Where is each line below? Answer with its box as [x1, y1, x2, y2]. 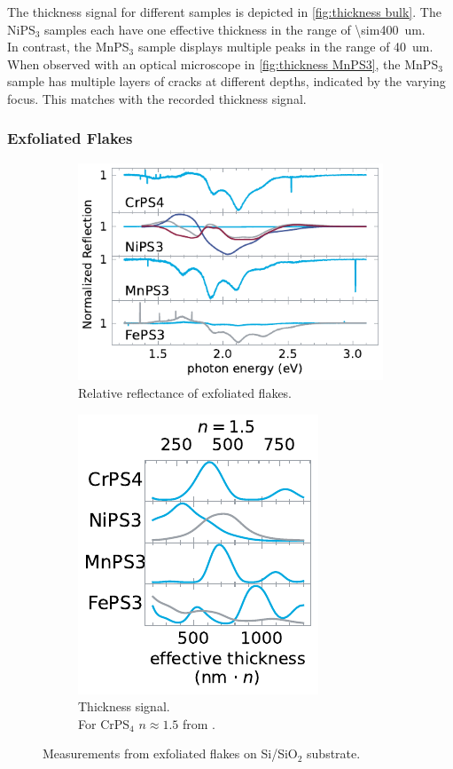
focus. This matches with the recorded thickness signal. [7, 89, 307, 107]
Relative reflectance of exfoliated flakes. [78, 383, 293, 401]
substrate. [307, 744, 361, 763]
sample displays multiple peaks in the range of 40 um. [137, 37, 433, 56]
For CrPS [78, 714, 130, 733]
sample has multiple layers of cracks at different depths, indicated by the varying [7, 72, 446, 91]
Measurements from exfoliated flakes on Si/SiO [43, 744, 298, 763]
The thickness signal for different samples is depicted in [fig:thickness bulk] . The [7, 3, 441, 20]
